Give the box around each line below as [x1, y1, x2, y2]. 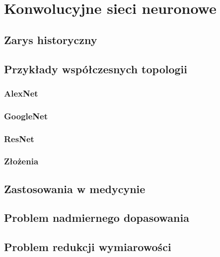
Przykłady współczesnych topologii [4, 61, 187, 76]
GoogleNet [4, 109, 48, 122]
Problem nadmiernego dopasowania [4, 210, 189, 225]
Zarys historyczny [4, 32, 97, 47]
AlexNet [4, 87, 38, 99]
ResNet [4, 132, 34, 145]
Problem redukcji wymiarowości [4, 239, 171, 255]
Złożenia [4, 155, 39, 167]
